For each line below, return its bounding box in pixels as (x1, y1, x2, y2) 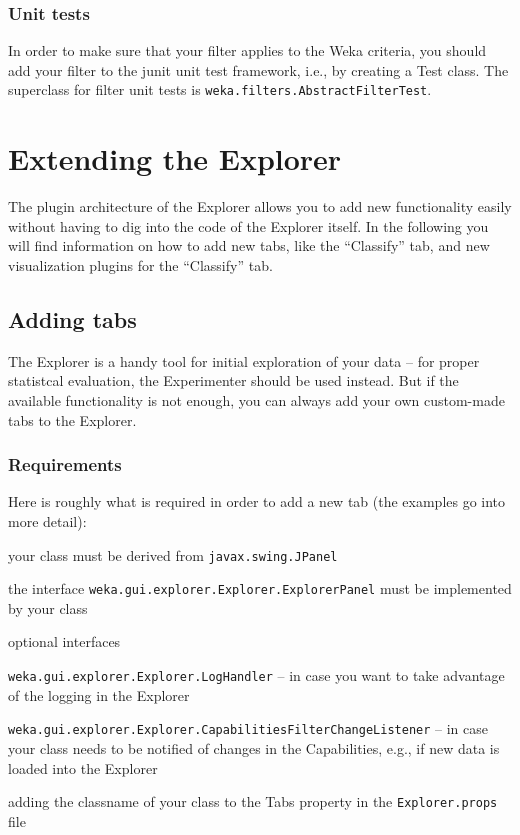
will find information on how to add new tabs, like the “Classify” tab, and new (8, 235, 490, 256)
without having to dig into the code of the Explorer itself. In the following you (8, 215, 489, 236)
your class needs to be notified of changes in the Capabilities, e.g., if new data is (8, 737, 500, 758)
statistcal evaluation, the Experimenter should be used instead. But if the (8, 370, 459, 391)
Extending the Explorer (8, 138, 342, 179)
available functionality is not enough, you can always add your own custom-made (8, 389, 505, 410)
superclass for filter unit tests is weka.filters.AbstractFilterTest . (8, 79, 432, 100)
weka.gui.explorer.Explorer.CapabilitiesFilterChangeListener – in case (8, 718, 488, 739)
